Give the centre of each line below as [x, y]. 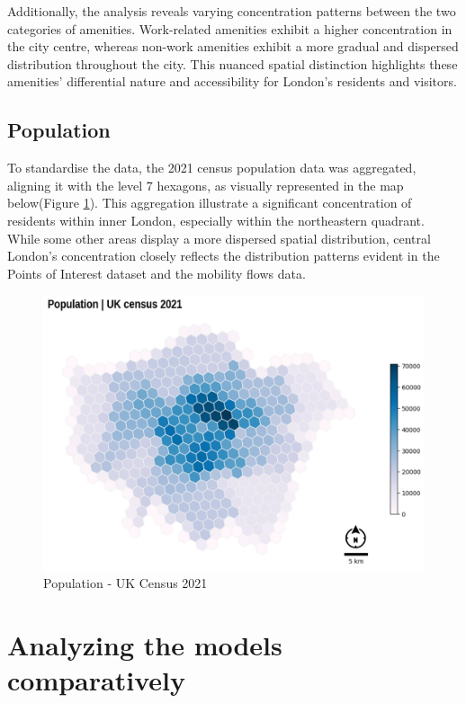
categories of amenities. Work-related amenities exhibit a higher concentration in [230, 28]
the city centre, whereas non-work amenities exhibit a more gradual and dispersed [233, 46]
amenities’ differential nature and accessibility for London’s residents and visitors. [232, 81]
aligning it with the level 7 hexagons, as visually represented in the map [206, 185]
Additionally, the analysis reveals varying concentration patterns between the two [232, 11]
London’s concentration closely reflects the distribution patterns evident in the [224, 256]
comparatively [96, 680]
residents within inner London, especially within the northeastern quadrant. [216, 220]
